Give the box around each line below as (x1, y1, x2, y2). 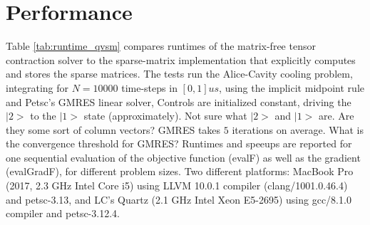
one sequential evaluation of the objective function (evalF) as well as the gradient (6, 150, 361, 164)
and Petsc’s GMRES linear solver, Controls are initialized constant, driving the (6, 94, 351, 109)
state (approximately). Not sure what (83, 108, 247, 123)
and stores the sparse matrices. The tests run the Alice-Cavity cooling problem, (6, 66, 353, 81)
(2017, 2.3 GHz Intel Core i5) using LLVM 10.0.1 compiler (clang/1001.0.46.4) (6, 178, 348, 193)
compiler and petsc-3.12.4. (6, 206, 120, 221)
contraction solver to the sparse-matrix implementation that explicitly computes (6, 52, 356, 67)
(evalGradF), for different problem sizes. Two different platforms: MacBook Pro (6, 164, 354, 179)
